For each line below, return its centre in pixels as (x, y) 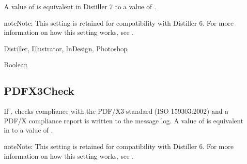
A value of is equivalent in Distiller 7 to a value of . (80, 6)
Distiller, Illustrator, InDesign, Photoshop (66, 48)
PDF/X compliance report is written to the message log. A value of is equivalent (124, 120)
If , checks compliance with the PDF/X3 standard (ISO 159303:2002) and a (116, 111)
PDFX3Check (39, 91)
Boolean (16, 65)
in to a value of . (29, 130)
